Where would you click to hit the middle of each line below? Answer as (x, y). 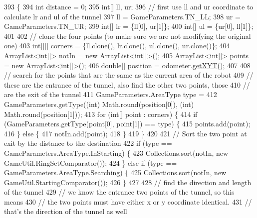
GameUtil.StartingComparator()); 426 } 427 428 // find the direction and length (128, 182)
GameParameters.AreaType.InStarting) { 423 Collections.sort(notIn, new (116, 153)
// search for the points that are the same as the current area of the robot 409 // (129, 75)
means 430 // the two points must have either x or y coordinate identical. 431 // (128, 201)
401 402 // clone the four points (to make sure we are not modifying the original (128, 36)
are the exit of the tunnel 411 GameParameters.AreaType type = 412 (111, 94)
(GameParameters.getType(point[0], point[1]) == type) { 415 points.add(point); (127, 124)
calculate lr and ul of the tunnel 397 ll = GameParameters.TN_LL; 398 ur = (122, 16)
